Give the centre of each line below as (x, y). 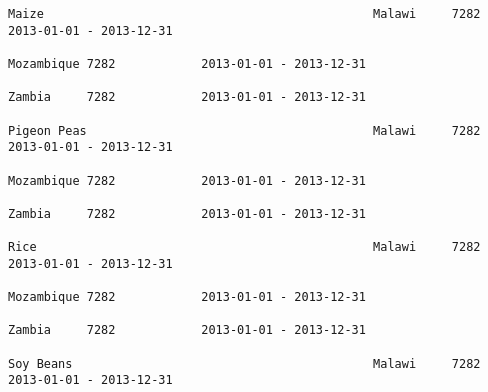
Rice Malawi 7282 (244, 247)
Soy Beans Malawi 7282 (244, 363)
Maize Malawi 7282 (244, 14)
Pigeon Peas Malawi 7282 (244, 130)
